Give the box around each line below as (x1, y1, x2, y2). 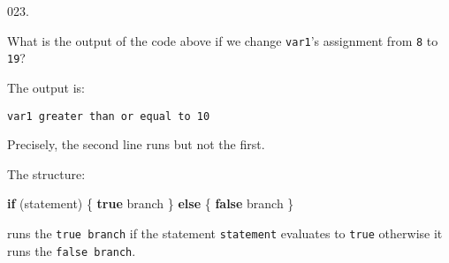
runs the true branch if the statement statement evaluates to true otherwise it (7, 223, 443, 242)
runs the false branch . (7, 241, 136, 259)
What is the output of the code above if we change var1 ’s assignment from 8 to (7, 31, 438, 49)
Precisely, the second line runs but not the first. (7, 135, 265, 154)
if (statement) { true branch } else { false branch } (7, 194, 294, 213)
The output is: (7, 78, 85, 96)
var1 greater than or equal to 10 (7, 109, 210, 123)
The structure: (7, 164, 86, 183)
